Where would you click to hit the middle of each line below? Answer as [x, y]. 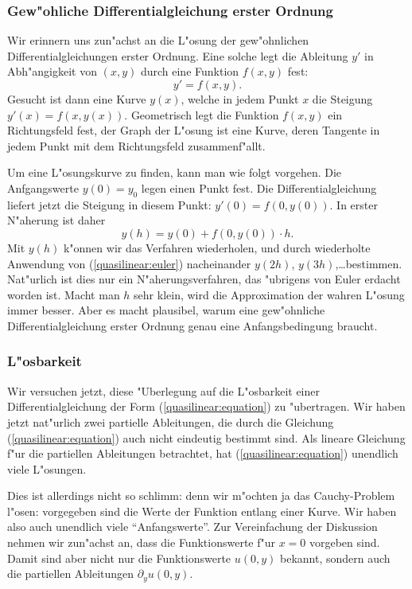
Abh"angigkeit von [52, 71]
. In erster [354, 204]
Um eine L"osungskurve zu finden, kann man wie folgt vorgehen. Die [175, 172]
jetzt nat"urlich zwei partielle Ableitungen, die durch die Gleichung [171, 421]
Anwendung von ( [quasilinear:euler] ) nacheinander [129, 263]
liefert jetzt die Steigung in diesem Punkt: [109, 204]
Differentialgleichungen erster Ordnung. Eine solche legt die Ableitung [178, 55]
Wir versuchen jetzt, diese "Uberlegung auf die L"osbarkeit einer [163, 390]
